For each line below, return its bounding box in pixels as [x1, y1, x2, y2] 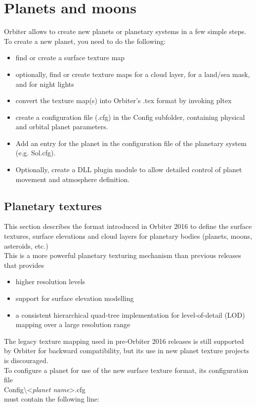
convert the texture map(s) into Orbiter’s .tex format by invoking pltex [15, 95, 232, 106]
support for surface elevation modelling [15, 293, 134, 303]
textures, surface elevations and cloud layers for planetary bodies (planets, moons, [4, 231, 253, 241]
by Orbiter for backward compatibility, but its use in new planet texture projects [4, 345, 249, 356]
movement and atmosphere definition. [15, 174, 130, 184]
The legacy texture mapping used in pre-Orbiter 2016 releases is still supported [4, 335, 244, 346]
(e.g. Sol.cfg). [15, 148, 56, 158]
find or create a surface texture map [15, 52, 125, 63]
